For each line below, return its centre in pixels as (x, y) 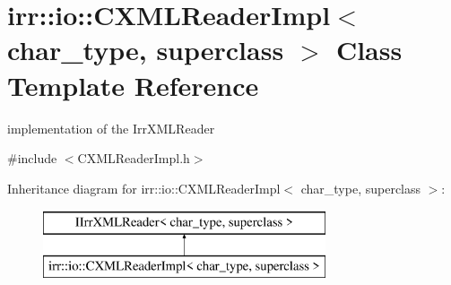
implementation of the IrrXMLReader (111, 128)
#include (32, 158)
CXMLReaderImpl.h (134, 158)
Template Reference (133, 85)
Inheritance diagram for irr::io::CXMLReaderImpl (144, 188)
